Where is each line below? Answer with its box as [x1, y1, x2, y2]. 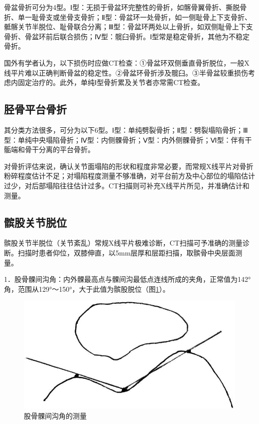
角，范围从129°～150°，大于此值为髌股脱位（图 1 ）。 [4, 283, 170, 294]
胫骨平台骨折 [4, 101, 67, 117]
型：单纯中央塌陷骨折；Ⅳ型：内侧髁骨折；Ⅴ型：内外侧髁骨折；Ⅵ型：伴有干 [4, 134, 252, 145]
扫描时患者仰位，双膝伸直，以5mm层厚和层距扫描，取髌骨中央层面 [17, 247, 236, 257]
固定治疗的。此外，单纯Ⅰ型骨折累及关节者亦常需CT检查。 [17, 77, 205, 87]
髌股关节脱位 [4, 214, 67, 230]
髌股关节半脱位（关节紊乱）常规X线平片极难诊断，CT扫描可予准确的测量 [4, 238, 243, 248]
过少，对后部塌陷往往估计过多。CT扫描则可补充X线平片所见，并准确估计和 [4, 180, 250, 190]
